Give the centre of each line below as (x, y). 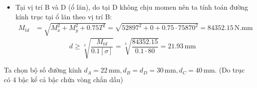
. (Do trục (230, 70)
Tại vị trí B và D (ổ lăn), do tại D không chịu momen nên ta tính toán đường (132, 7)
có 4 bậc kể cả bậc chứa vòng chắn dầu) (64, 79)
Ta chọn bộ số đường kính (43, 70)
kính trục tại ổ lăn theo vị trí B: (64, 16)
